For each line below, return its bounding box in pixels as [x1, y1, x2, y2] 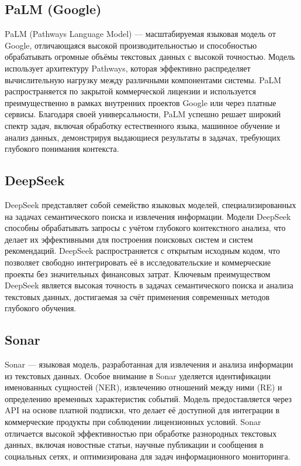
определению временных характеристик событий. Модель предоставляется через [5, 392, 292, 404]
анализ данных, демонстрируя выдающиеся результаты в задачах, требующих [5, 131, 281, 143]
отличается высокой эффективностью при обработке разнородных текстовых [5, 427, 277, 439]
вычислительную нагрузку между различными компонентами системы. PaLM [5, 73, 282, 86]
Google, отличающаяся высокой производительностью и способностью [5, 39, 257, 51]
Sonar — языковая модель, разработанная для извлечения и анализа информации [5, 358, 293, 370]
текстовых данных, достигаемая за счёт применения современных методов [5, 290, 270, 302]
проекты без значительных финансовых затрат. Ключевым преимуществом [5, 267, 271, 280]
